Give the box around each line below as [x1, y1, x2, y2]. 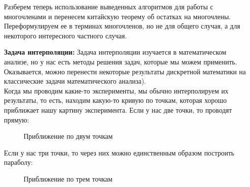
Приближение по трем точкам [24, 173, 112, 184]
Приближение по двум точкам [24, 131, 113, 141]
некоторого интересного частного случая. [4, 30, 127, 40]
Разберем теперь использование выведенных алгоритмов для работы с [4, 1, 214, 11]
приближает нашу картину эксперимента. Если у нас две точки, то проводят [4, 104, 232, 115]
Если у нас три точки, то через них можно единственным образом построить [4, 147, 234, 157]
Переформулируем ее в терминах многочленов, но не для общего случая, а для [4, 21, 240, 31]
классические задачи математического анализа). [4, 76, 146, 86]
